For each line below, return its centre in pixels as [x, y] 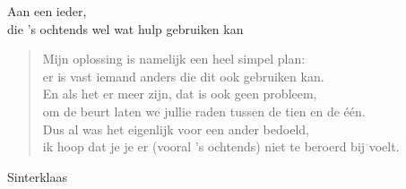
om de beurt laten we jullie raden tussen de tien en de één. [204, 111]
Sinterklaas [38, 176]
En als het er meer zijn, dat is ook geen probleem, [180, 94]
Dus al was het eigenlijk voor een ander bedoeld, [176, 129]
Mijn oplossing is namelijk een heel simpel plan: [174, 59]
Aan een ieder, [47, 11]
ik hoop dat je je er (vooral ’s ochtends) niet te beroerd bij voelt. [221, 146]
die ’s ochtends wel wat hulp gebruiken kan [125, 28]
